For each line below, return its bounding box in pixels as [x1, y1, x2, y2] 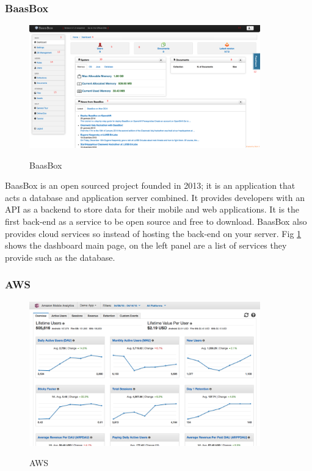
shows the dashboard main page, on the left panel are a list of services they [5, 239, 287, 252]
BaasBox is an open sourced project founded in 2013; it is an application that [5, 179, 296, 192]
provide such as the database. [5, 250, 115, 263]
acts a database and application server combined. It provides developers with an [5, 191, 305, 203]
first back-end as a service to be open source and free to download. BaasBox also [5, 214, 307, 227]
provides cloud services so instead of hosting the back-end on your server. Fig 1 [5, 227, 302, 239]
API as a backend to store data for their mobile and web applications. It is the [5, 203, 300, 216]
